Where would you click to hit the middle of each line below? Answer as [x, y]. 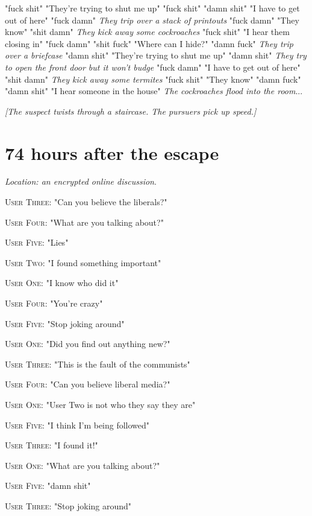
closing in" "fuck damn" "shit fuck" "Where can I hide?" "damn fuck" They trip [149, 43]
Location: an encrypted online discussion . [81, 181]
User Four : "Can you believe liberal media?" [88, 384]
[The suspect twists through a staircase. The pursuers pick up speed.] [131, 111]
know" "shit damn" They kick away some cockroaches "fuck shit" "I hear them [147, 32]
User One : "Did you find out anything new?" [88, 344]
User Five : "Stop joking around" [65, 323]
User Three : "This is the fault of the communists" [98, 364]
